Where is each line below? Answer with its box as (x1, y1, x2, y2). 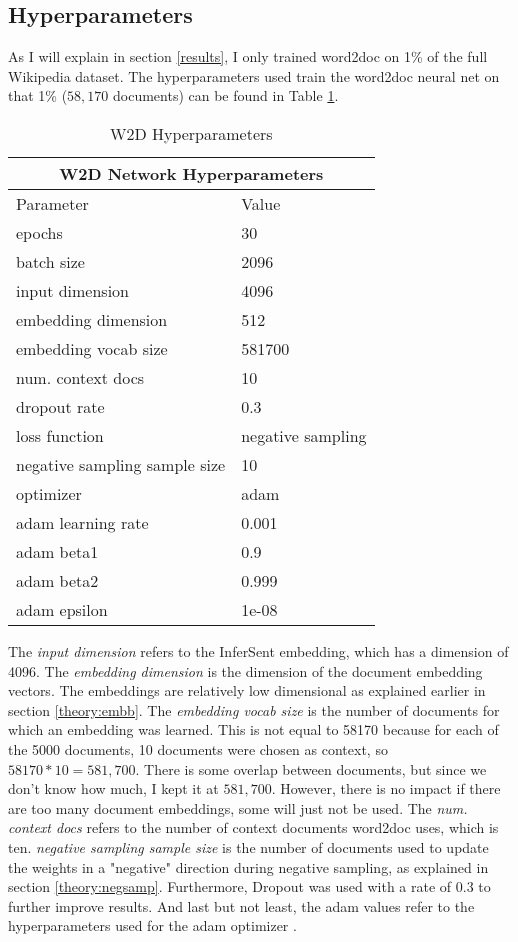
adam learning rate (16, 510, 149, 534)
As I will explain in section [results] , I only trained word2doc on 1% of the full (8, 46, 488, 67)
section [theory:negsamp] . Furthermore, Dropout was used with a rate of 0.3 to (8, 876, 491, 897)
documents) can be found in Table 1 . (113, 85, 339, 106)
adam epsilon (16, 597, 108, 621)
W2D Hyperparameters (109, 121, 273, 145)
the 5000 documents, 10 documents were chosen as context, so (8, 738, 388, 759)
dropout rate (16, 394, 105, 418)
